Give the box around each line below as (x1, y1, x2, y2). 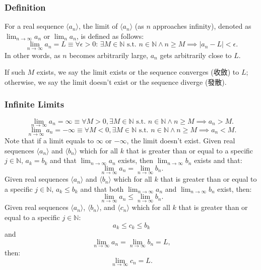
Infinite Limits (5, 98, 64, 111)
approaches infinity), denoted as (153, 21, 251, 31)
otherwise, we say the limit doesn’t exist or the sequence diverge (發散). (5, 76, 227, 87)
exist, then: (217, 183, 252, 194)
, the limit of (79, 21, 118, 31)
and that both (80, 183, 124, 194)
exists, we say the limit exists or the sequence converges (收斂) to (36, 67, 239, 77)
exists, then (118, 155, 154, 166)
